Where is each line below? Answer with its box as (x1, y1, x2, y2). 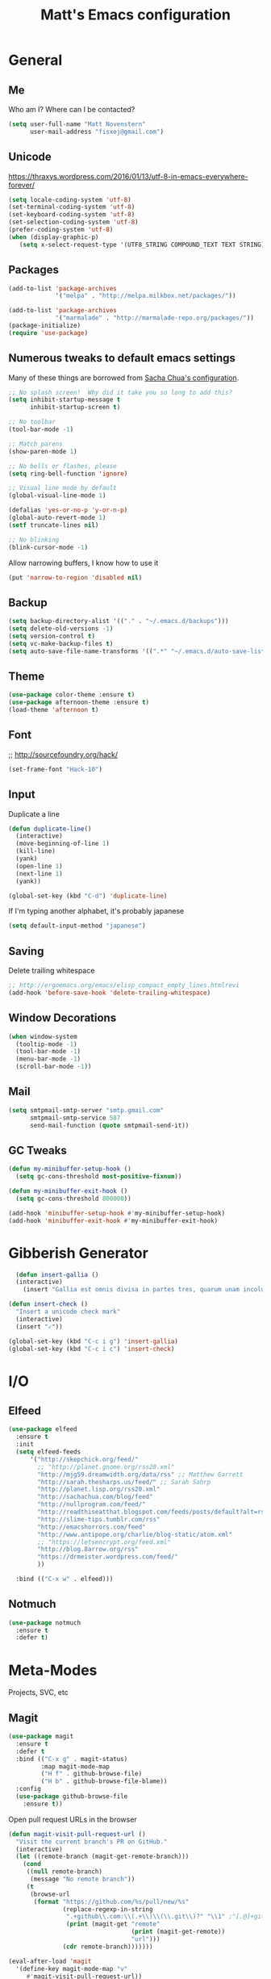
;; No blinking (8, 535, 60, 544)
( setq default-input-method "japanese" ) (8, 922, 147, 930)
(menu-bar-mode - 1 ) (15, 1055, 81, 1063)
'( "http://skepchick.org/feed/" (29, 1455, 139, 1463)
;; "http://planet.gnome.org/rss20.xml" (37, 1462, 175, 1471)
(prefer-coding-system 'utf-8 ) (8, 226, 114, 234)
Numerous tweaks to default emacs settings (8, 351, 236, 365)
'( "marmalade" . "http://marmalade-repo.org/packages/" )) (55, 314, 254, 322)
